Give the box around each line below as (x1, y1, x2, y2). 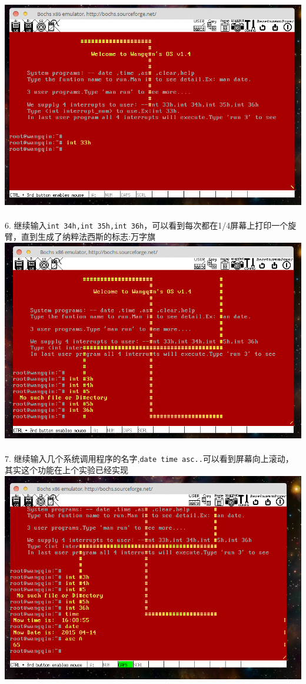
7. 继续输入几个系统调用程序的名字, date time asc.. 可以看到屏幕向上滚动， (5, 452, 294, 464)
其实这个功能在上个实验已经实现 (5, 464, 128, 476)
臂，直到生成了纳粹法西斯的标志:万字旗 (5, 230, 155, 243)
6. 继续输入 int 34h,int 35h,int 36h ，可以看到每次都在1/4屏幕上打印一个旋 (5, 219, 297, 231)
